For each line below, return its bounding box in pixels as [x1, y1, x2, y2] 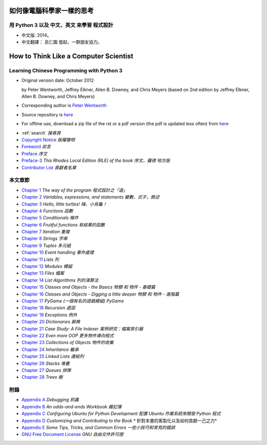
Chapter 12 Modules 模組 [21, 263, 73, 269]
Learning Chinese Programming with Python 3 [9, 67, 123, 74]
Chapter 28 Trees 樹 [21, 374, 63, 380]
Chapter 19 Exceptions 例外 [21, 312, 78, 318]
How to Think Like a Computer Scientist [9, 52, 133, 60]
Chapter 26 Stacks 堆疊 [21, 360, 70, 366]
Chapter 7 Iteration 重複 [21, 229, 70, 235]
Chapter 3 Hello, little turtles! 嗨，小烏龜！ [21, 201, 107, 207]
